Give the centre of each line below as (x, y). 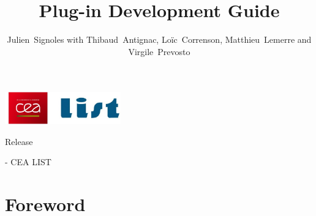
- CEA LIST (28, 162)
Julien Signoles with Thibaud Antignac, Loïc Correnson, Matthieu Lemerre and (159, 39)
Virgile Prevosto (159, 51)
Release (19, 141)
